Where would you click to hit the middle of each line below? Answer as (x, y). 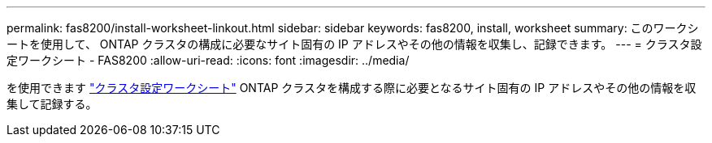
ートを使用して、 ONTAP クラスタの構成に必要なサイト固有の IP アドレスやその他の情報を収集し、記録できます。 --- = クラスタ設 (354, 44)
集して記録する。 (52, 104)
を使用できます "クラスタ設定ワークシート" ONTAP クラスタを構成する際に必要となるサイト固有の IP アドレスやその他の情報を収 (352, 88)
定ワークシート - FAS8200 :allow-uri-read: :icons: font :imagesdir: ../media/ (208, 60)
